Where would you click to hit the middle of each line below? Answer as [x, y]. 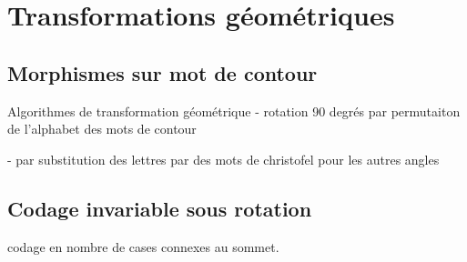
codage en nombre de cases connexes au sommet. [143, 246]
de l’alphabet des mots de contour [102, 129]
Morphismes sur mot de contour [162, 72]
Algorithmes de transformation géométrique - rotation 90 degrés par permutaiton [234, 111]
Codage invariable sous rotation [160, 208]
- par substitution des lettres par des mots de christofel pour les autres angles [223, 159]
